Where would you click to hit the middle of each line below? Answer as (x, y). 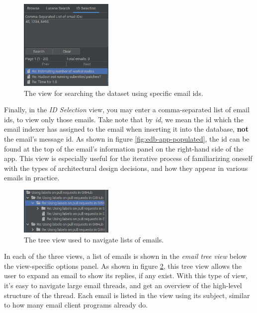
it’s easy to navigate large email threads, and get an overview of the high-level (123, 285)
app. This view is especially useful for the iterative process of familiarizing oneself (128, 158)
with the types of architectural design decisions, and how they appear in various (126, 168)
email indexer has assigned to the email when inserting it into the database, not (126, 129)
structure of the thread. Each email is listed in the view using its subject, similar (127, 295)
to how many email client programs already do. (76, 305)
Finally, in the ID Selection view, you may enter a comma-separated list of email (127, 110)
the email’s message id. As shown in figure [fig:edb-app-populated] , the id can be (127, 139)
